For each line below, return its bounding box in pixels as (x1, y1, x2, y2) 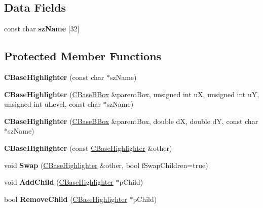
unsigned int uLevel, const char (4, 99, 101, 109)
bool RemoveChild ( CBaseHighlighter (4, 193, 127, 204)
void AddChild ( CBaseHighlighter (4, 177, 114, 187)
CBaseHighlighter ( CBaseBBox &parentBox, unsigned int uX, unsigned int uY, (4, 89, 259, 99)
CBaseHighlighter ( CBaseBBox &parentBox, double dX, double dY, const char (4, 115, 258, 126)
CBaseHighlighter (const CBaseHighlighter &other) (4, 142, 172, 153)
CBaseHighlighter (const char (4, 72, 104, 82)
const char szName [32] (4, 23, 80, 34)
